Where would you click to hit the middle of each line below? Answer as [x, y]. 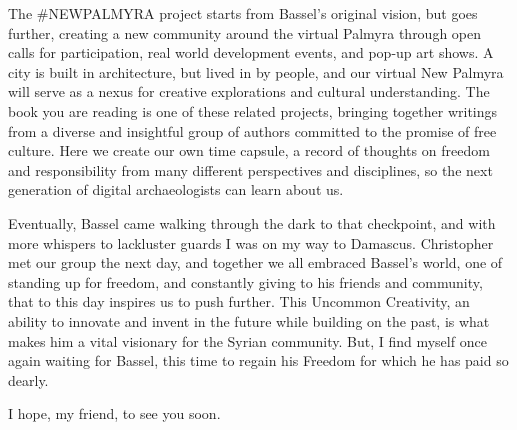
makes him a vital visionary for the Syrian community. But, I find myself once [247, 340]
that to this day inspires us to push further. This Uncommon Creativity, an [239, 301]
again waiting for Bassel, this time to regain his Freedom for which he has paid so [258, 360]
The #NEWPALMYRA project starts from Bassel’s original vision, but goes [243, 13]
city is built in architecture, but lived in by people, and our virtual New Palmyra [256, 71]
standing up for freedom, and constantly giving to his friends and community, [245, 281]
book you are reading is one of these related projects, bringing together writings [253, 110]
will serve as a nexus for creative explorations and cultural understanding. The [249, 91]
